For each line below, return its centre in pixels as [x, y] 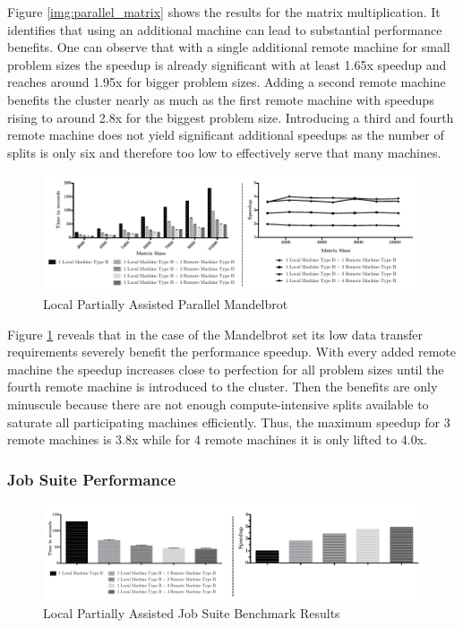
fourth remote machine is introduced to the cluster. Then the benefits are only [223, 387]
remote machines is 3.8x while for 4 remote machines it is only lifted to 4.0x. [217, 439]
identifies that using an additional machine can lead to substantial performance [225, 29]
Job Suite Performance [92, 479]
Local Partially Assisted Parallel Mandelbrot [166, 303]
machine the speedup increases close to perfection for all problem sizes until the [226, 369]
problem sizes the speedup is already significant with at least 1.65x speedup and [227, 64]
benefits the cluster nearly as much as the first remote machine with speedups [221, 99]
